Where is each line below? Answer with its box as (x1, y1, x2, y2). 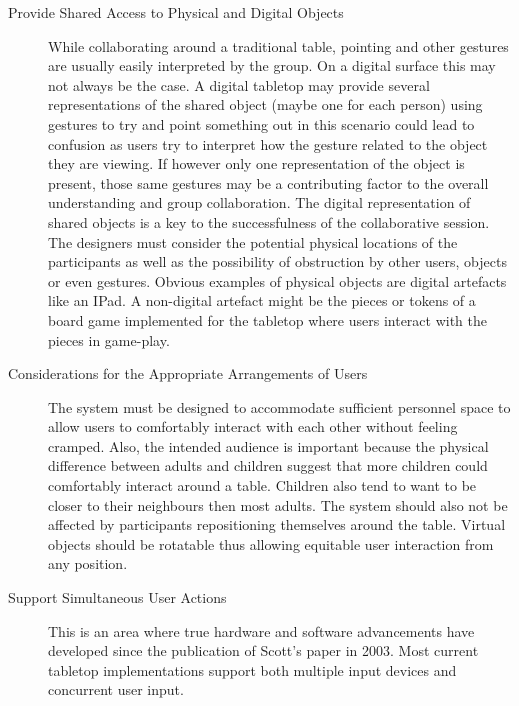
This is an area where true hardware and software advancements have (48, 620, 475, 641)
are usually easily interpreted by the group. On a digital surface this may (48, 55, 496, 76)
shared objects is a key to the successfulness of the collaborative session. (48, 211, 490, 232)
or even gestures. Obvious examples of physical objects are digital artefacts (48, 270, 507, 291)
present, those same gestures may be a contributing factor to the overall (48, 172, 489, 193)
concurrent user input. (48, 679, 184, 700)
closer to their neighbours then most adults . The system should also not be (48, 494, 508, 515)
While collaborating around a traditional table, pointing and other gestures (48, 35, 509, 56)
